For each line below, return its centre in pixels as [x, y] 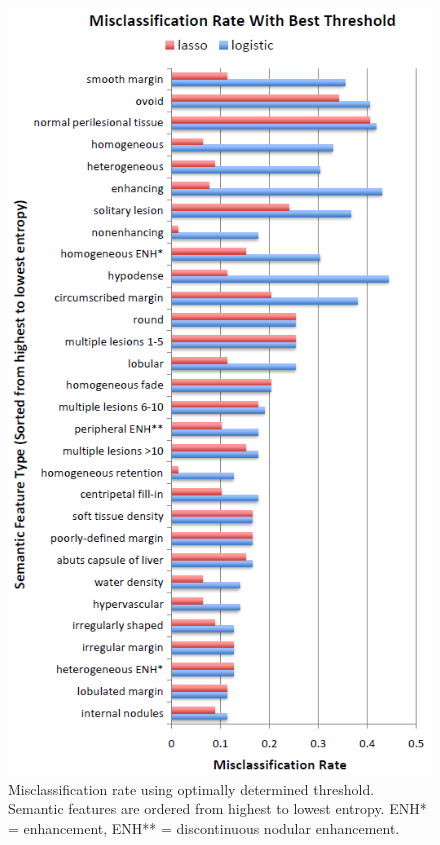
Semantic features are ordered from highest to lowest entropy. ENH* [217, 808]
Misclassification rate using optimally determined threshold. [191, 788]
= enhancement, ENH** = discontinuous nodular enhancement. [204, 828]
